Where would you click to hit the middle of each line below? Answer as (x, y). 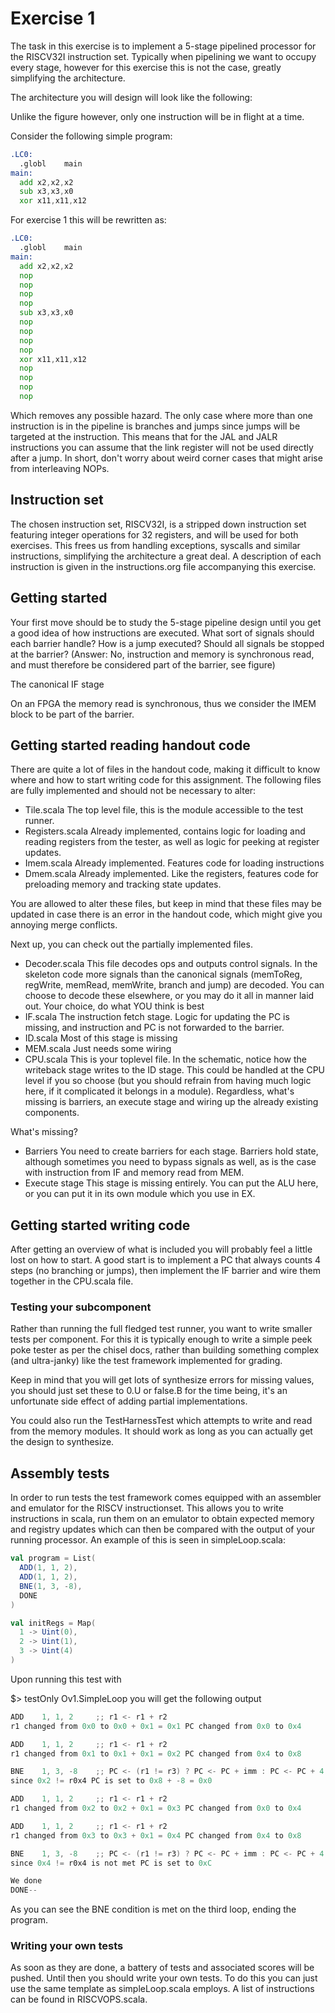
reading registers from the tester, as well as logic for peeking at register (172, 842)
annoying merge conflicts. (64, 925)
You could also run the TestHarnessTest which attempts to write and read (161, 1421)
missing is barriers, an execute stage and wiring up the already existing (171, 1102)
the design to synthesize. (62, 1442)
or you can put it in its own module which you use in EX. (140, 1194)
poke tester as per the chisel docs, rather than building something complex (165, 1350)
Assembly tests (60, 1473)
